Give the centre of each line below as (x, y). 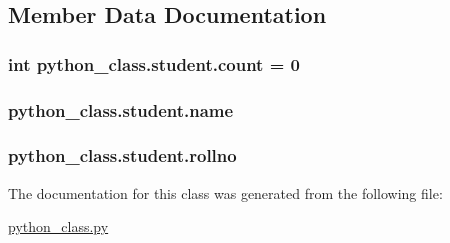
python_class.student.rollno (122, 155)
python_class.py (58, 226)
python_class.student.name (121, 109)
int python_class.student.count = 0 (154, 63)
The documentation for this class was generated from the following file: (225, 192)
